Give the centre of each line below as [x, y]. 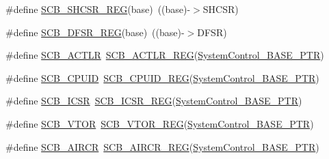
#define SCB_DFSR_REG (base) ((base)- [95, 32]
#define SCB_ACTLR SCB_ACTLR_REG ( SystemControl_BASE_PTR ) [165, 55]
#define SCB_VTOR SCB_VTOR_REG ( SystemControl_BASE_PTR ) [160, 123]
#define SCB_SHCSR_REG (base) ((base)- [98, 9]
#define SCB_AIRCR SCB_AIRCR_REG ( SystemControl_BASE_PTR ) [162, 146]
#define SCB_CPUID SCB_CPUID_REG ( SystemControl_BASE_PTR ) [162, 77]
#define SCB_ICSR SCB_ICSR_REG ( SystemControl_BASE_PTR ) [154, 101]
